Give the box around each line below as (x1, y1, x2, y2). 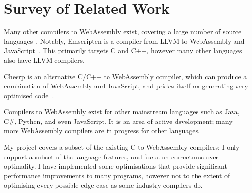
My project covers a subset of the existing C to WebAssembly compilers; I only (4, 142, 240, 152)
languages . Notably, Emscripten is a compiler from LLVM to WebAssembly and (4, 35, 245, 46)
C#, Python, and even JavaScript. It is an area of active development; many (4, 116, 233, 126)
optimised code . (4, 90, 54, 100)
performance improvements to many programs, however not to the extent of (4, 170, 230, 180)
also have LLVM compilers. (4, 54, 85, 65)
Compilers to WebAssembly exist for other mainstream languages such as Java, (4, 106, 240, 117)
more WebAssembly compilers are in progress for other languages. (4, 125, 200, 136)
